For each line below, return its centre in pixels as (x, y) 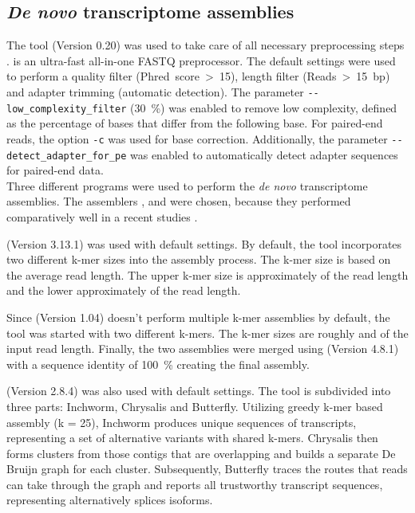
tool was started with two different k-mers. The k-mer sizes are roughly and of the (207, 333)
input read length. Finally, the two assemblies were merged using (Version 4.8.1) (203, 349)
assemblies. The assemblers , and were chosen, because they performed (179, 201)
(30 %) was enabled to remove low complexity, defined (264, 107)
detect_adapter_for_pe (67, 156)
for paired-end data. (55, 170)
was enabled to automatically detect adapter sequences (264, 154)
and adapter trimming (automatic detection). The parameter (155, 91)
